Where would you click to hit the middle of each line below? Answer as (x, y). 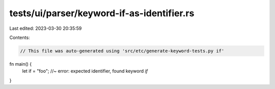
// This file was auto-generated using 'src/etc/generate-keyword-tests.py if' (122, 51)
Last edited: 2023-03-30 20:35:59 (46, 28)
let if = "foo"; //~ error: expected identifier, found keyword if (85, 71)
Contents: (20, 37)
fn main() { (21, 64)
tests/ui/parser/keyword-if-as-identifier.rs (102, 13)
